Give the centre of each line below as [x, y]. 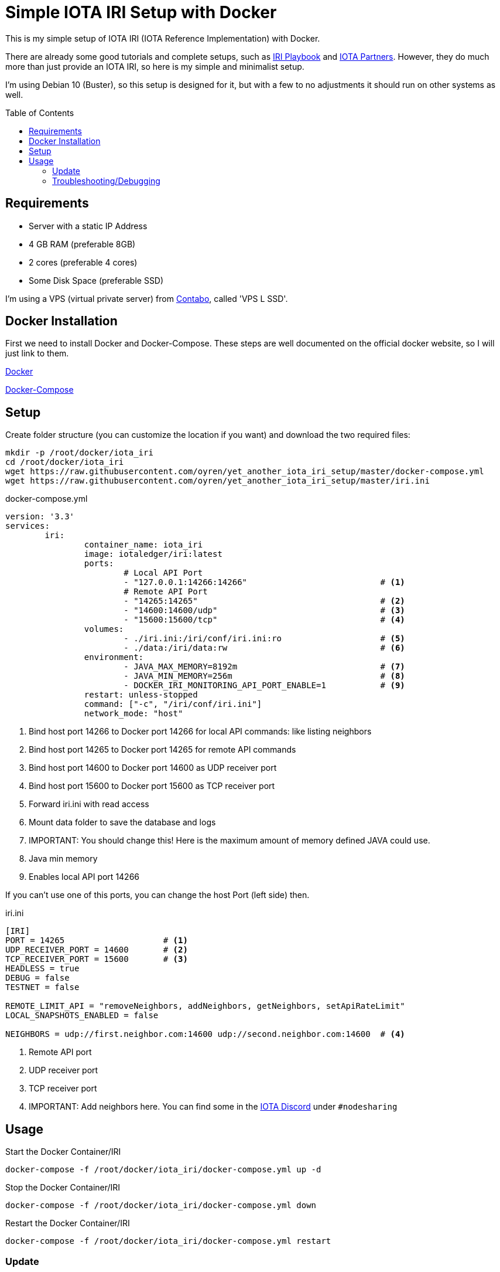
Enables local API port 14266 [84, 877]
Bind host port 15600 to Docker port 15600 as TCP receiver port [152, 786]
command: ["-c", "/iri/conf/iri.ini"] [173, 704]
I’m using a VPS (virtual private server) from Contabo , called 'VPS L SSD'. [147, 298]
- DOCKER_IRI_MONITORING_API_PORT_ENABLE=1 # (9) [264, 686]
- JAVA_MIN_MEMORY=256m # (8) [264, 676]
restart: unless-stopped [141, 695]
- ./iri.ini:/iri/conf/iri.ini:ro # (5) [264, 639]
